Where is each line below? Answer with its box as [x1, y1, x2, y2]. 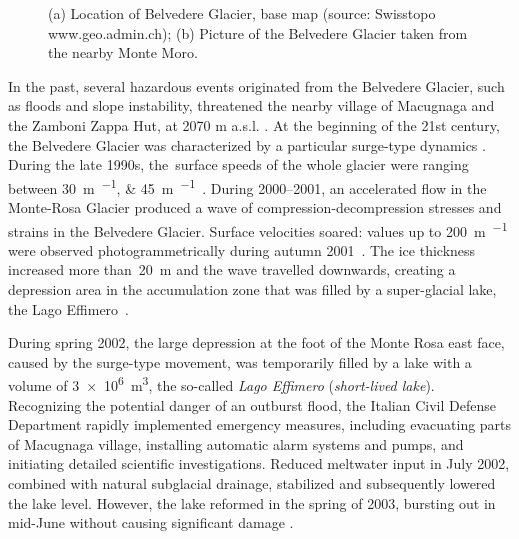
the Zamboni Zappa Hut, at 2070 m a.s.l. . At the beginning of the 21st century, [8, 114, 500, 135]
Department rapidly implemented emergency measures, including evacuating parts [8, 414, 512, 435]
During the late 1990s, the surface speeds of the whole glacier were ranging [8, 154, 469, 175]
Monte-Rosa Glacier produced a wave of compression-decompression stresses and [8, 197, 502, 217]
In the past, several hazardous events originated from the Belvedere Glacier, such [8, 75, 505, 96]
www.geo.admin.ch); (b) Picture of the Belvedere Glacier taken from [48, 22, 468, 43]
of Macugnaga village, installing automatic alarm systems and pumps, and [8, 433, 464, 454]
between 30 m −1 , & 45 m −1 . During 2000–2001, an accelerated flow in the [8, 174, 487, 198]
